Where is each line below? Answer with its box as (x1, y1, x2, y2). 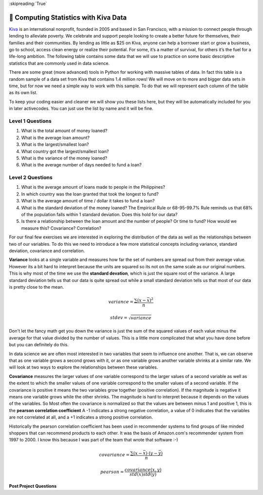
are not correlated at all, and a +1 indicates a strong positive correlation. (9, 415, 153, 420)
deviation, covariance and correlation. (9, 248, 85, 254)
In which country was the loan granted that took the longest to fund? (21, 191, 159, 197)
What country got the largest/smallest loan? (21, 148, 109, 154)
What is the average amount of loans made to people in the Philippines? (21, 184, 166, 190)
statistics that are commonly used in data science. (9, 60, 110, 66)
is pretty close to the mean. (9, 284, 64, 290)
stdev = (110, 315, 128, 320)
